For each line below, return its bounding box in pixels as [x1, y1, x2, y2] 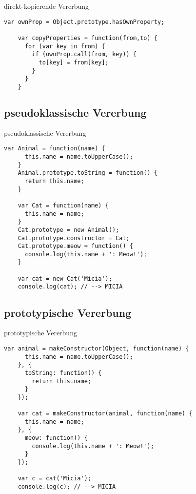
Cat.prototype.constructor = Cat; [18, 234, 130, 242]
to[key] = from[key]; [39, 59, 109, 66]
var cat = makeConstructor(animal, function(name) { [18, 410, 193, 417]
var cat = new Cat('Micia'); [18, 275, 112, 282]
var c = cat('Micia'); [18, 475, 91, 482]
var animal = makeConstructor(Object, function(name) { [4, 345, 189, 352]
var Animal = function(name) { [4, 145, 105, 152]
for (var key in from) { [24, 42, 105, 50]
